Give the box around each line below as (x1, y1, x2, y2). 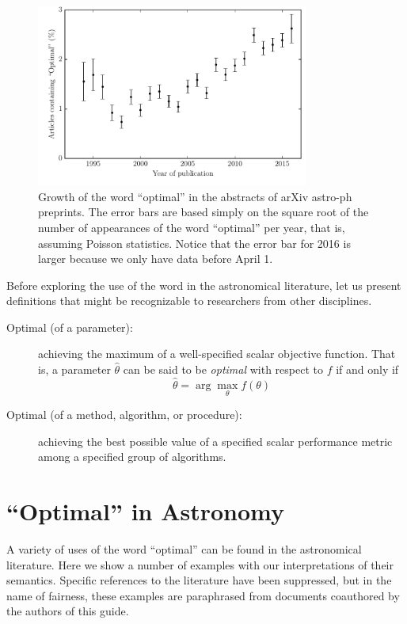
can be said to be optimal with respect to (123, 361, 323, 378)
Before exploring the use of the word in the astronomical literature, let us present (6, 276, 401, 293)
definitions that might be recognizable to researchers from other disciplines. (6, 292, 372, 309)
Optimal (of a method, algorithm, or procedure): (6, 406, 242, 423)
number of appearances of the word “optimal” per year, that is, (38, 219, 345, 235)
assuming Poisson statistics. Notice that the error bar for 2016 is (38, 234, 351, 251)
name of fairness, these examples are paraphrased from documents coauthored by (6, 587, 400, 603)
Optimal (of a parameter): (6, 318, 133, 335)
